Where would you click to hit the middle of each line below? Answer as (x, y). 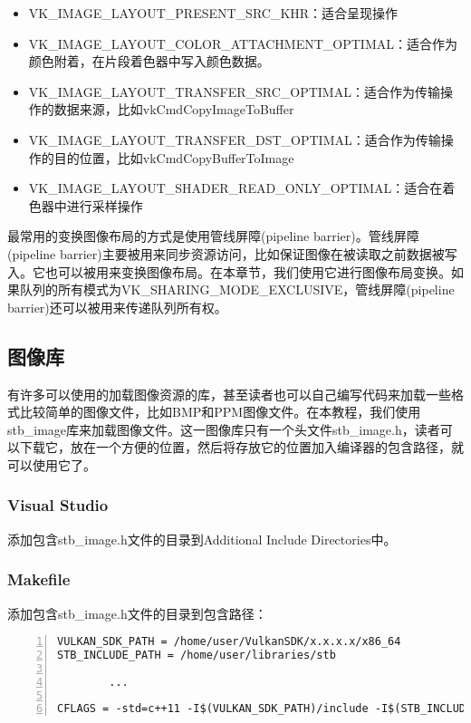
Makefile (39, 579)
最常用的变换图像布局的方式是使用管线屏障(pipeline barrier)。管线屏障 (213, 236)
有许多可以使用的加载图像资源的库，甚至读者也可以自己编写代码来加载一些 (229, 394)
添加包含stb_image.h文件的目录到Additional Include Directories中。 (202, 539)
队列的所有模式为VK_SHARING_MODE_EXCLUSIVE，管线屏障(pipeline (237, 289)
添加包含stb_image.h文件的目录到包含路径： (137, 613)
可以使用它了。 (52, 464)
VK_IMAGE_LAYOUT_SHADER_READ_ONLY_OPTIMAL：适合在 (235, 188)
